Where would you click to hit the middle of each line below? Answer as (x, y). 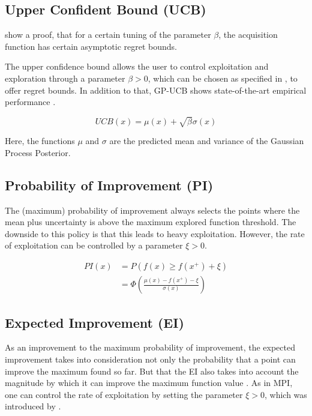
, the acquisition (248, 35)
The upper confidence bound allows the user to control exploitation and (137, 66)
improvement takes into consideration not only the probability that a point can (150, 359)
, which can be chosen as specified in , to (223, 78)
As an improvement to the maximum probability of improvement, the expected (150, 347)
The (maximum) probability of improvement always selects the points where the (152, 210)
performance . (30, 102)
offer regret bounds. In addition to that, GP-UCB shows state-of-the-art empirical (156, 90)
